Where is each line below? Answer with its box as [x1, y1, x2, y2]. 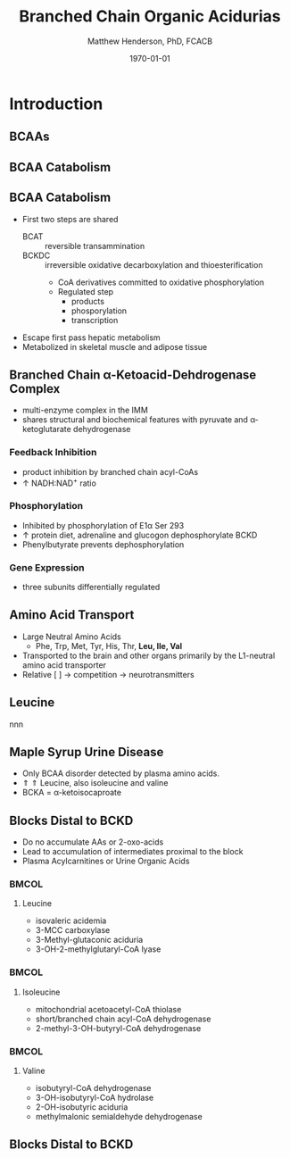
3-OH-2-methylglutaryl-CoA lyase [35, 944, 162, 954]
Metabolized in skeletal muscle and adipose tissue [21, 341, 208, 352]
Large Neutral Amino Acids [21, 631, 122, 642]
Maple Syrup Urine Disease [9, 744, 164, 760]
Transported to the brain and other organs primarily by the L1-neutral [21, 650, 276, 661]
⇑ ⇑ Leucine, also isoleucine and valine [21, 778, 169, 788]
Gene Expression [9, 561, 85, 573]
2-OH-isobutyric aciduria [35, 1102, 128, 1112]
